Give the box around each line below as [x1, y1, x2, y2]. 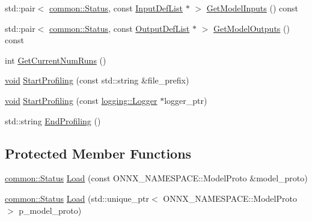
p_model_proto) [19, 204, 82, 216]
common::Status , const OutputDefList [49, 22, 190, 34]
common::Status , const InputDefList [49, 2, 183, 14]
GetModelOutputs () [213, 22, 290, 34]
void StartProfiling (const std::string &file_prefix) [5, 74, 189, 86]
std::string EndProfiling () [5, 114, 101, 127]
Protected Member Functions [5, 144, 192, 162]
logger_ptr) [164, 94, 207, 106]
